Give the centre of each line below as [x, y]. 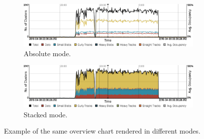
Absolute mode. [47, 53]
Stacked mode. [46, 114]
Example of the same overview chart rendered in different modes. [102, 131]
